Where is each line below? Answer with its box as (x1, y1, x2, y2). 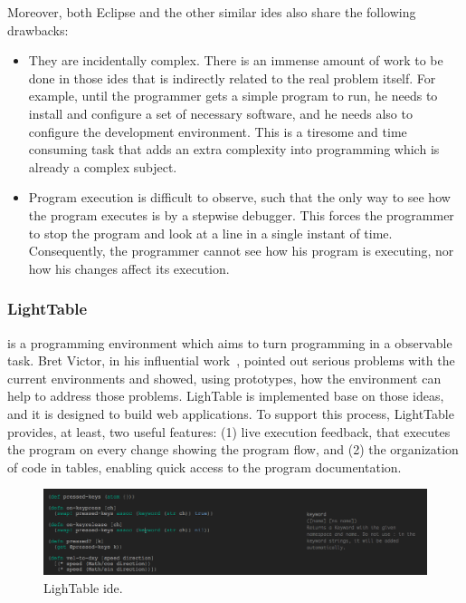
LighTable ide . (43, 578, 123, 597)
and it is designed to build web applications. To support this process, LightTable (7, 404, 454, 423)
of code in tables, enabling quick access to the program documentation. (7, 457, 402, 476)
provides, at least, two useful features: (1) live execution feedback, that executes (7, 422, 451, 441)
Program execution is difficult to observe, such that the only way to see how (28, 188, 451, 207)
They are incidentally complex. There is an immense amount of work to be (28, 51, 443, 70)
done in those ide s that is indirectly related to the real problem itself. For (28, 68, 436, 87)
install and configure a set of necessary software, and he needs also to (28, 103, 413, 122)
